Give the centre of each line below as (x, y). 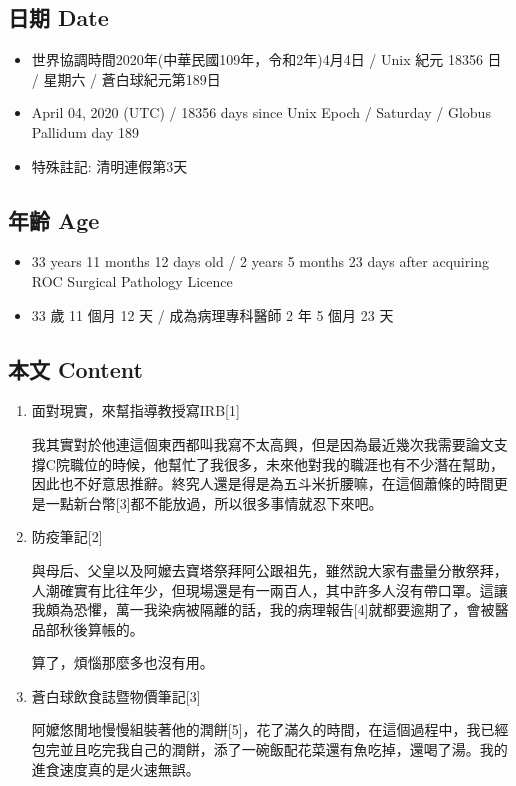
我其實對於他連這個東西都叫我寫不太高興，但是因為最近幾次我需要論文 (262, 443)
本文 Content (75, 368)
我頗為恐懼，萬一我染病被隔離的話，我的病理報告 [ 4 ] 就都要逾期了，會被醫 (270, 609)
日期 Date (58, 17)
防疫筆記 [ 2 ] (67, 536)
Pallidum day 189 (85, 131)
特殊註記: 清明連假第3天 (109, 165)
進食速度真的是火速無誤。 (115, 768)
